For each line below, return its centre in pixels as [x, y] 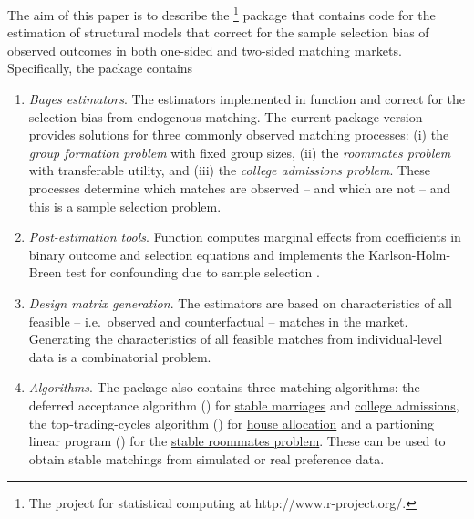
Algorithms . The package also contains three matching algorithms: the [224, 387]
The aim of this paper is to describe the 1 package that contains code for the [222, 13]
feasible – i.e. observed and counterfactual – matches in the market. [218, 321]
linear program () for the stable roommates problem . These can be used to [237, 441]
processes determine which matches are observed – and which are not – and [240, 188]
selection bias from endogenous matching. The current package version [226, 116]
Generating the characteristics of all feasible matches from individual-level [236, 339]
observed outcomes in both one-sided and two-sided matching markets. [205, 50]
